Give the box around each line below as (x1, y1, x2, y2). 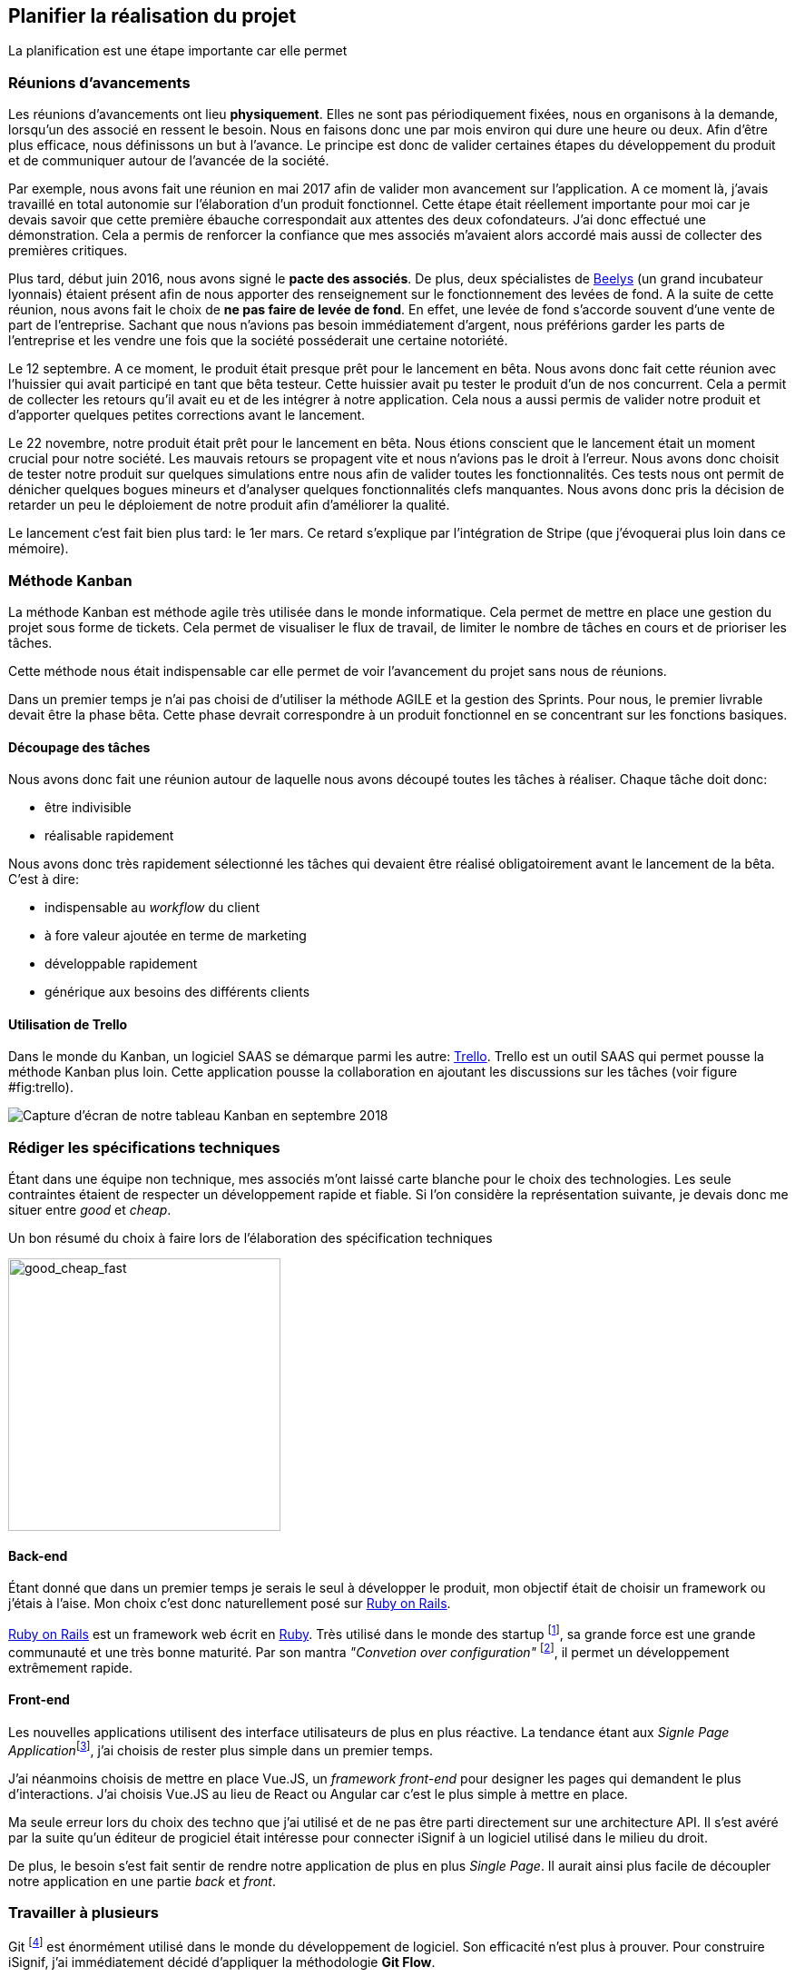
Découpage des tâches (8, 739, 151, 755)
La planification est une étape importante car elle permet (8, 43, 348, 59)
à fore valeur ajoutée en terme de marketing (44, 928, 307, 944)
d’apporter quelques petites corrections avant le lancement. (8, 407, 366, 423)
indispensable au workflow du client (44, 899, 260, 916)
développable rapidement (44, 956, 198, 972)
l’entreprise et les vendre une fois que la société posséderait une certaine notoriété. (8, 333, 508, 349)
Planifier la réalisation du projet (8, 5, 297, 27)
